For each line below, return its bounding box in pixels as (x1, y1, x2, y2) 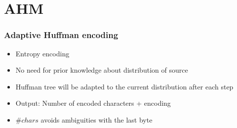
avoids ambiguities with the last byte (40, 114, 153, 125)
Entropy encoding (15, 48, 70, 58)
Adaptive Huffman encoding (4, 29, 118, 41)
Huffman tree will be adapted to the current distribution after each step (15, 81, 234, 91)
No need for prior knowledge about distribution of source (15, 65, 188, 75)
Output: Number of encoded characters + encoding (15, 98, 171, 108)
